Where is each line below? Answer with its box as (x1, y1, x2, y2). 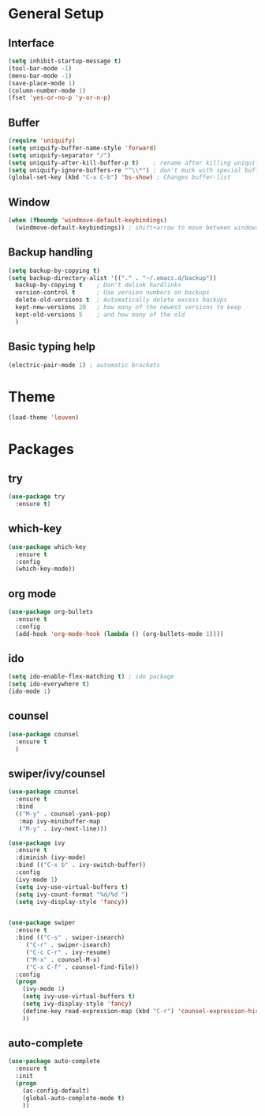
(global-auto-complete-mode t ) (22, 1094, 125, 1102)
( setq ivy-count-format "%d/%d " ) (15, 891, 129, 898)
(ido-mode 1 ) (8, 687, 51, 696)
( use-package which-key (8, 543, 87, 550)
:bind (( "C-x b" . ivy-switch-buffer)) (15, 861, 147, 869)
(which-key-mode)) (15, 565, 77, 573)
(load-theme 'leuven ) (8, 414, 80, 422)
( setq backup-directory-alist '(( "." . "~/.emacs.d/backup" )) (8, 274, 217, 282)
